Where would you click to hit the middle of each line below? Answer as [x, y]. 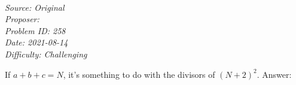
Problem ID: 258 [35, 30]
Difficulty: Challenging [46, 54]
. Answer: [274, 74]
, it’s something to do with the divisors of [139, 74]
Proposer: [22, 19]
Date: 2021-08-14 [36, 42]
